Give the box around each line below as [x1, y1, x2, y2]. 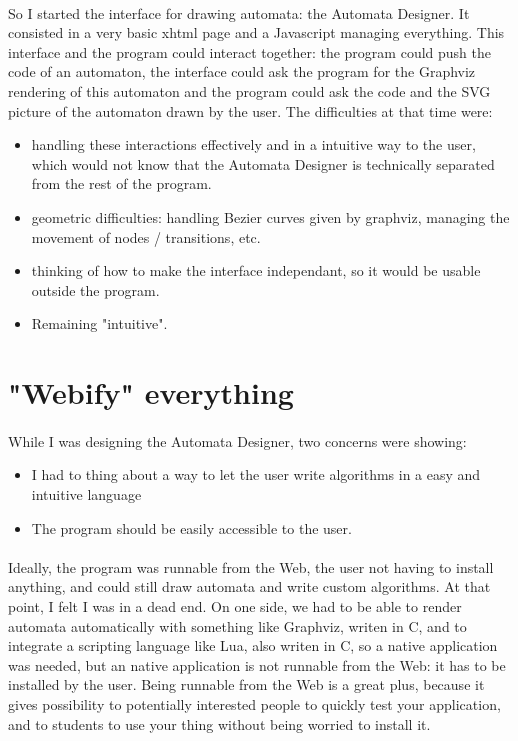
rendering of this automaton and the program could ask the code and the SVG [8, 80, 491, 101]
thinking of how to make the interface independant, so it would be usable [31, 260, 481, 281]
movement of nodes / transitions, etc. [31, 226, 261, 247]
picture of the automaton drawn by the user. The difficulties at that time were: [8, 100, 493, 121]
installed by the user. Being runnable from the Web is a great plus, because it [8, 674, 485, 695]
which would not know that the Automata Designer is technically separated [31, 153, 495, 174]
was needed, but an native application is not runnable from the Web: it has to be [8, 654, 506, 675]
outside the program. [31, 279, 160, 300]
